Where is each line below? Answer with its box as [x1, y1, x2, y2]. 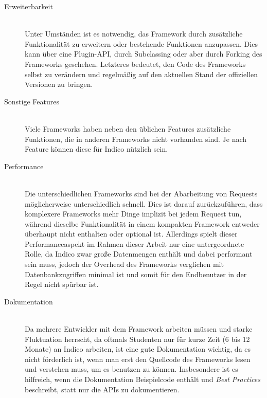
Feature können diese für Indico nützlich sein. [25, 143, 168, 154]
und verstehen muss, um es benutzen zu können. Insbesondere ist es [25, 364, 238, 374]
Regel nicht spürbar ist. [25, 279, 99, 290]
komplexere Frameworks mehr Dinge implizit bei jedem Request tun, [25, 208, 242, 219]
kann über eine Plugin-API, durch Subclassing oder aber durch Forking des [25, 48, 262, 59]
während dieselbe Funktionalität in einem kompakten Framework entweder [25, 218, 260, 229]
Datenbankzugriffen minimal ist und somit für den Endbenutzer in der [25, 268, 247, 279]
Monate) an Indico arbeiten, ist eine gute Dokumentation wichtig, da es [25, 343, 251, 354]
